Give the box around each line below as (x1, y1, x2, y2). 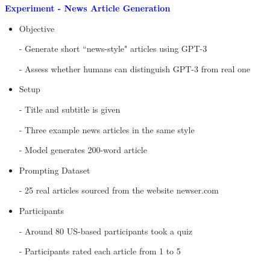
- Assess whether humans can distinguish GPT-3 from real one (19, 62, 250, 75)
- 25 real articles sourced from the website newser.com (19, 184, 219, 197)
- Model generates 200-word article (19, 143, 147, 156)
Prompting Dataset (19, 163, 90, 176)
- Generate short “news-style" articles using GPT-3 (19, 42, 207, 55)
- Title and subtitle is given (19, 102, 121, 115)
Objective (19, 22, 55, 34)
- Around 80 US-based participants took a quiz (19, 224, 193, 237)
